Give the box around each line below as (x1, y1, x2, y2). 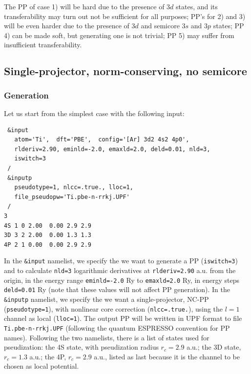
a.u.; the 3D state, (187, 342, 241, 352)
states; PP (213, 20, 244, 31)
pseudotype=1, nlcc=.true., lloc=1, (14, 184, 133, 191)
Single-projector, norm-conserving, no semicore (4, 63, 247, 79)
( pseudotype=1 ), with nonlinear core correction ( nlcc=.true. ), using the (4, 303, 223, 314)
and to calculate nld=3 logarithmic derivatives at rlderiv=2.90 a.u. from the (4, 265, 236, 275)
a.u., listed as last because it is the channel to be (94, 351, 240, 361)
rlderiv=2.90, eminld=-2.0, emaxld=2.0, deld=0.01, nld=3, (14, 145, 210, 153)
